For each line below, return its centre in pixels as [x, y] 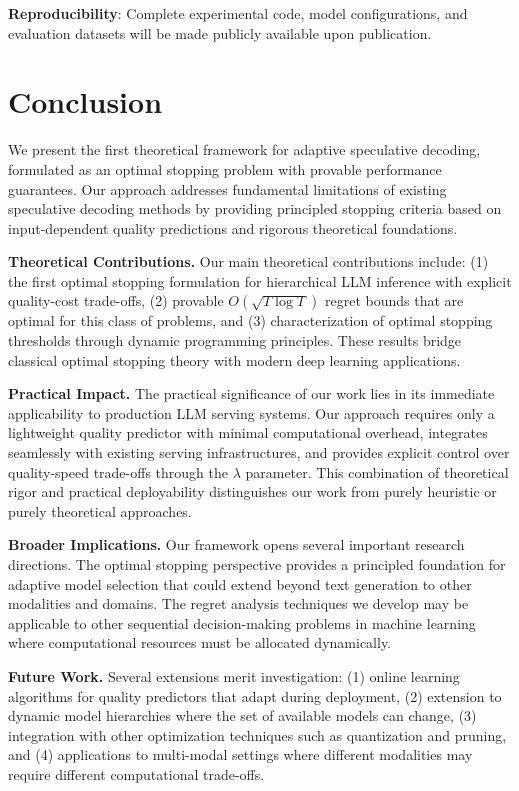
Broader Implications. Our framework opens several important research [236, 544]
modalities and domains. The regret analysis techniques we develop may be [238, 603]
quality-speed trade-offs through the [118, 471]
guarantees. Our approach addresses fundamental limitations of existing [227, 188]
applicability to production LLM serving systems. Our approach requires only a [251, 412]
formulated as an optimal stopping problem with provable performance [225, 168]
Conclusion [85, 101]
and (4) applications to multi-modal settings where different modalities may [240, 754]
